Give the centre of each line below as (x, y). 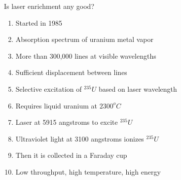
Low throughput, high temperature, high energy (88, 171)
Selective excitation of (49, 89)
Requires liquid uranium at (56, 105)
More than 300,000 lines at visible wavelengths (86, 55)
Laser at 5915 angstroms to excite (67, 122)
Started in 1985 (39, 22)
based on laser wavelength (138, 89)
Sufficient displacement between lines (71, 72)
